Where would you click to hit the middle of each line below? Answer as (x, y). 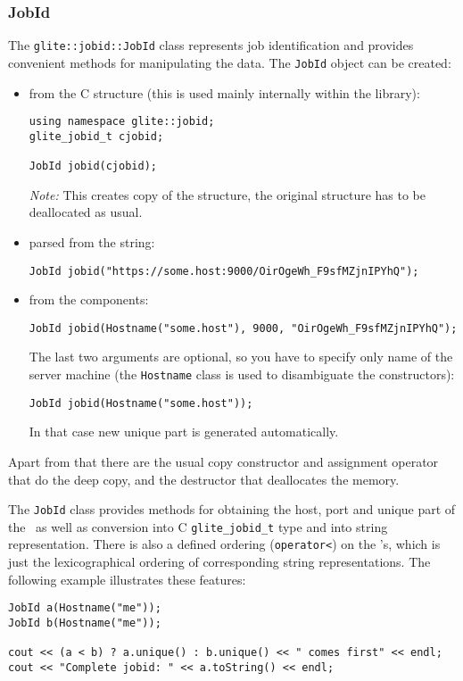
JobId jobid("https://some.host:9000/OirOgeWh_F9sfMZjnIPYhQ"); (224, 271)
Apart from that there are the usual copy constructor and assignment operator (223, 461)
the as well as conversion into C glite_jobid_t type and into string (198, 526)
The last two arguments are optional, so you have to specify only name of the (241, 357)
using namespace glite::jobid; (122, 122)
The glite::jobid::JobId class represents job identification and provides (211, 45)
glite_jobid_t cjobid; (96, 136)
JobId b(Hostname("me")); (85, 623)
